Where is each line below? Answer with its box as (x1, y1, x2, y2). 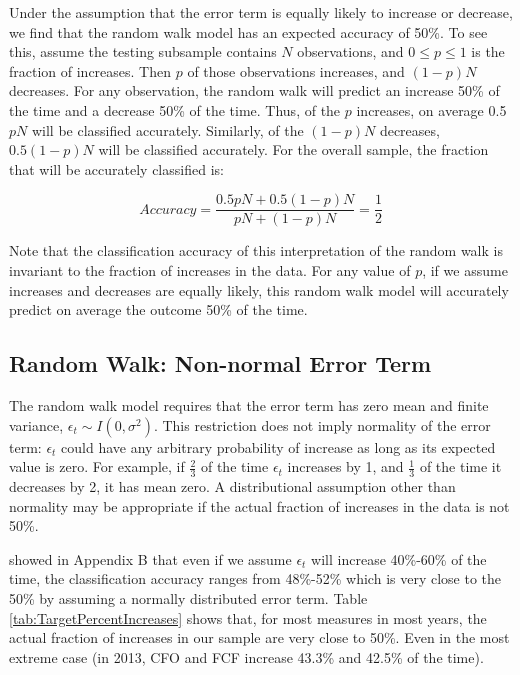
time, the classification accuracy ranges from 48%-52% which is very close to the (9, 568, 502, 589)
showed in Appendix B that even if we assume (9, 548, 292, 569)
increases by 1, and (287, 456, 404, 477)
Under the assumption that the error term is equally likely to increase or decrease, (9, 2, 513, 22)
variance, (9, 414, 64, 435)
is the (471, 41, 505, 62)
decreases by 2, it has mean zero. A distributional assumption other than (9, 476, 456, 496)
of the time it (419, 456, 502, 477)
